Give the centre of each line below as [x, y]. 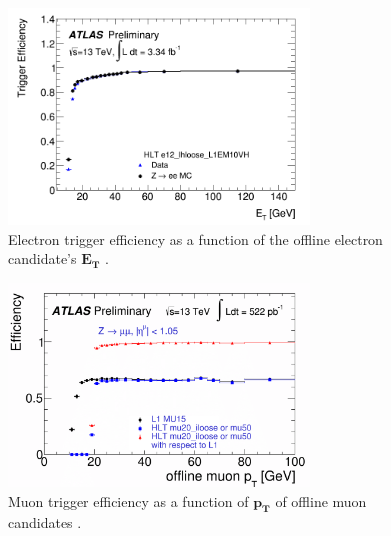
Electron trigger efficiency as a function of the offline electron [195, 238]
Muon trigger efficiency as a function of [128, 500]
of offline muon [321, 500]
